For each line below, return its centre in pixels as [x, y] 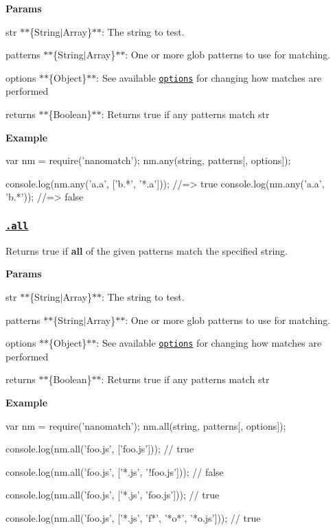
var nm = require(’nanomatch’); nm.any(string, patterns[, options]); [148, 160]
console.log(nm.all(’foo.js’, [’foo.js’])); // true [100, 449]
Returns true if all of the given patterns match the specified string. [147, 250]
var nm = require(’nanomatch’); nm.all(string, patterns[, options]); [146, 425]
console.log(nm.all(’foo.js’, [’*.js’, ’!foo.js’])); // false [115, 471]
